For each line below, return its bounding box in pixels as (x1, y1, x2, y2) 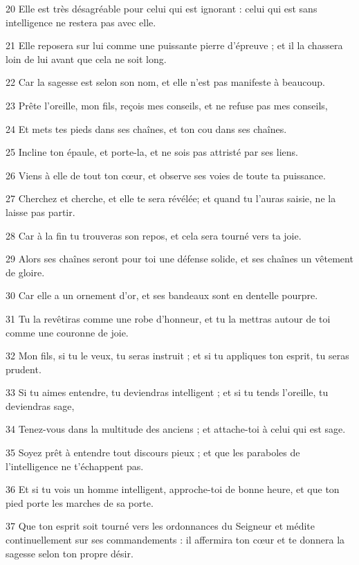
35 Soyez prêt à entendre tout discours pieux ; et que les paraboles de (6, 445, 300, 460)
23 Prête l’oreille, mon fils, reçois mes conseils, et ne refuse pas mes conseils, (6, 98, 328, 112)
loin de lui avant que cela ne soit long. (6, 51, 167, 66)
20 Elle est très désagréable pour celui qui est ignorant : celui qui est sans (6, 1, 317, 15)
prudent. (6, 361, 42, 376)
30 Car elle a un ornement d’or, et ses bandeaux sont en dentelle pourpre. (6, 288, 318, 303)
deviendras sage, (6, 398, 75, 413)
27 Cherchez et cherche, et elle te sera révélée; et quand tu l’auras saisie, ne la (6, 191, 336, 206)
